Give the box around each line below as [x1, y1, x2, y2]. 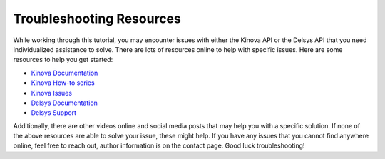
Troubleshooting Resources [13, 11, 181, 26]
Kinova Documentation [31, 68, 98, 77]
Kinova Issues [31, 88, 73, 97]
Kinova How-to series [31, 78, 96, 87]
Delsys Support [31, 108, 77, 117]
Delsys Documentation [31, 98, 98, 107]
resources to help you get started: [13, 56, 113, 64]
